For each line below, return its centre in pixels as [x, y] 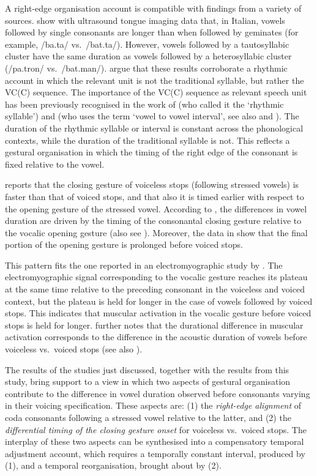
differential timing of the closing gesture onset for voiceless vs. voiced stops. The [156, 429]
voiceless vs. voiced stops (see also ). [74, 349]
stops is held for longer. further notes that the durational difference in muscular [154, 325]
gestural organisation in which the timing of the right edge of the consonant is [151, 152]
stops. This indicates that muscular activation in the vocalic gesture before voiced [158, 313]
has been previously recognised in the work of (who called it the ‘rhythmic [144, 104]
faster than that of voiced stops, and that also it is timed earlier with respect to [155, 196]
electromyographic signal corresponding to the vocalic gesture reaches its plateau [156, 277]
